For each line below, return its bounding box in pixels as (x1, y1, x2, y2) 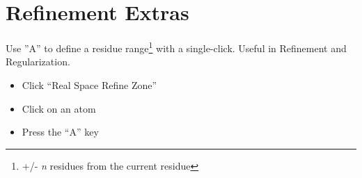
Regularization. (6, 54, 70, 69)
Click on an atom (22, 101, 96, 115)
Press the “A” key (22, 124, 99, 139)
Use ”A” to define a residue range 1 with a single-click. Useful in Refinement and (6, 39, 347, 55)
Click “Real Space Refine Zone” (22, 77, 157, 92)
